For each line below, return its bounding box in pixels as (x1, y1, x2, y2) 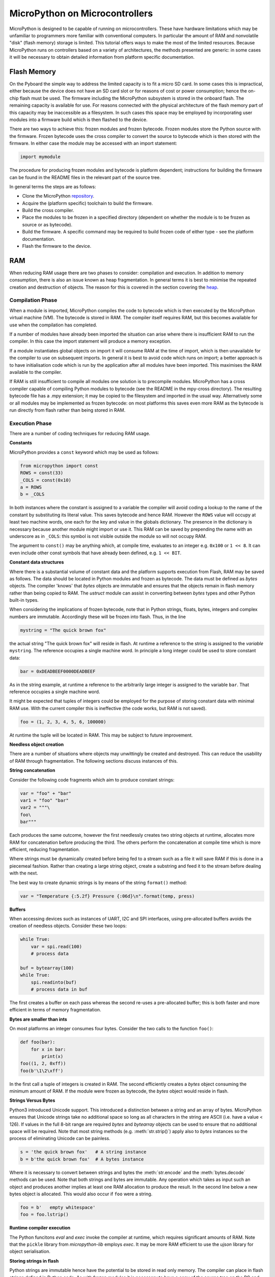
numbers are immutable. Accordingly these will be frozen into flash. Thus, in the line (9, 613, 186, 620)
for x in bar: (31, 1046, 66, 1052)
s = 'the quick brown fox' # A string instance (20, 1149, 147, 1155)
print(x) (41, 1053, 64, 1059)
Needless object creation (9, 741, 64, 748)
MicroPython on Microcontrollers (9, 8, 153, 19)
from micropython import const (20, 463, 99, 468)
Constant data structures (9, 559, 64, 565)
